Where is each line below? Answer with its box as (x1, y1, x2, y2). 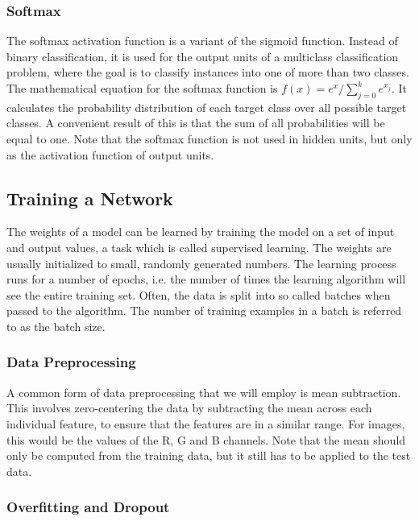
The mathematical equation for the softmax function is (6, 80, 278, 96)
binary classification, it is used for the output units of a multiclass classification (6, 48, 399, 64)
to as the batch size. (6, 317, 106, 334)
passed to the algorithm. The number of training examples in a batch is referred (6, 302, 402, 319)
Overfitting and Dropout (6, 497, 170, 517)
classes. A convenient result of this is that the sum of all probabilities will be (6, 114, 385, 131)
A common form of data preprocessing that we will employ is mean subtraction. (6, 383, 401, 400)
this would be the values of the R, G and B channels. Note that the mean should (6, 431, 406, 448)
